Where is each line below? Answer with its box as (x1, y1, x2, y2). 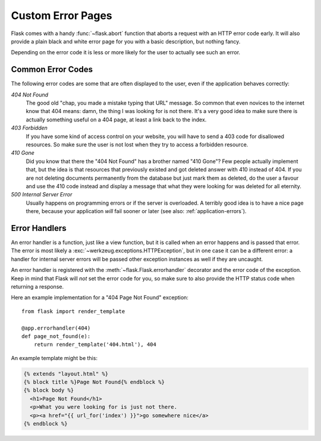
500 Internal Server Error (11, 191, 73, 198)
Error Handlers (11, 223, 67, 233)
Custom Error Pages (11, 9, 112, 22)
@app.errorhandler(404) (21, 324, 91, 331)
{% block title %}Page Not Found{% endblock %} (23, 379, 165, 386)
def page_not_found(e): (21, 333, 91, 339)
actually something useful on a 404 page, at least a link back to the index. (26, 116, 207, 123)
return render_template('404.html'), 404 (33, 341, 157, 348)
